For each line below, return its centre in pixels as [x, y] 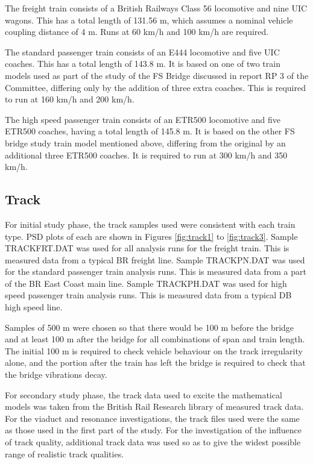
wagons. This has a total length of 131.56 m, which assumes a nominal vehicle [149, 20]
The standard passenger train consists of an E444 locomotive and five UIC [142, 52]
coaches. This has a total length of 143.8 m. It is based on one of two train [143, 64]
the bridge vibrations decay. [56, 375]
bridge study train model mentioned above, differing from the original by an [145, 143]
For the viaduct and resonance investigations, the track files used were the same [152, 418]
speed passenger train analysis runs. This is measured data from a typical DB [148, 295]
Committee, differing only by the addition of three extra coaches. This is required [155, 87]
